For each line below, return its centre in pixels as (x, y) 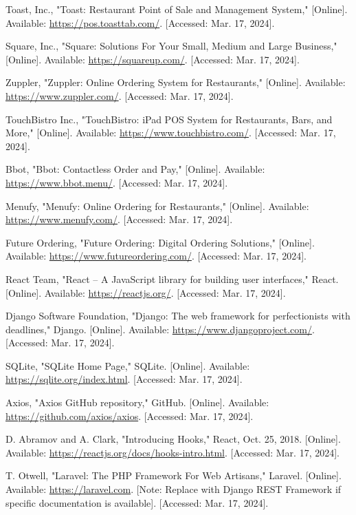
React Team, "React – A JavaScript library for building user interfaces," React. (172, 278)
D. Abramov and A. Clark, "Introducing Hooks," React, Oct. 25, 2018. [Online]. (173, 439)
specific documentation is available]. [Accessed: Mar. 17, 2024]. (137, 502)
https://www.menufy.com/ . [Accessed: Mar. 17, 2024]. (119, 219)
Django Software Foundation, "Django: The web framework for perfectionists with (178, 316)
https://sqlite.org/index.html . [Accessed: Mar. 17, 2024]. (124, 379)
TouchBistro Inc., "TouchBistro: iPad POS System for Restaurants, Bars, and (169, 119)
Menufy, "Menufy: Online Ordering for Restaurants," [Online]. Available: (157, 206)
